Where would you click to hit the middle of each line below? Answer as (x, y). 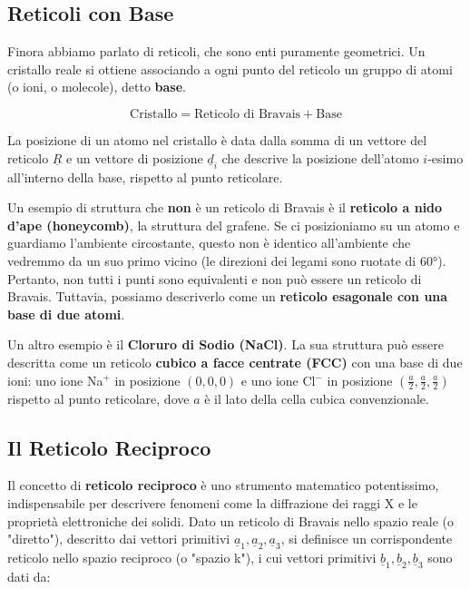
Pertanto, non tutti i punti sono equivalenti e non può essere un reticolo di (215, 278)
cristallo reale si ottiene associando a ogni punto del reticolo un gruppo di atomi (230, 69)
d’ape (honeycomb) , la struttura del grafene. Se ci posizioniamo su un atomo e (234, 225)
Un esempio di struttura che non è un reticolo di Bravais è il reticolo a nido (225, 207)
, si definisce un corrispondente (367, 539)
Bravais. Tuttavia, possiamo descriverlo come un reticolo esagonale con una (228, 296)
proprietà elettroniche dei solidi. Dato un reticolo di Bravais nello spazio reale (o (231, 520)
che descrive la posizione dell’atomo (320, 157)
